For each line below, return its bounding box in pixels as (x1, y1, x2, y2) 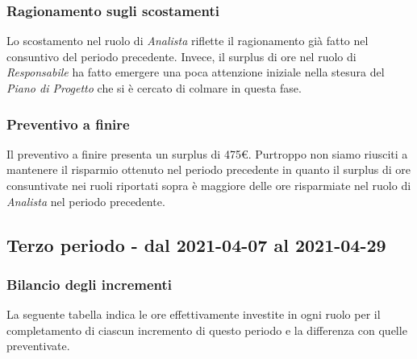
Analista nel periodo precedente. (6, 192, 165, 209)
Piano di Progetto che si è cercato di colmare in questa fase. (6, 80, 302, 96)
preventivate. (6, 337, 70, 354)
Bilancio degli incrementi (6, 274, 173, 294)
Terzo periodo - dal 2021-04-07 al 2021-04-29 (6, 232, 386, 257)
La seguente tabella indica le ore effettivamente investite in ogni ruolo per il (6, 306, 381, 323)
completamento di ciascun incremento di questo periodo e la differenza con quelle (6, 321, 407, 338)
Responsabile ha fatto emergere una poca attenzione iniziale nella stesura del (6, 64, 385, 80)
